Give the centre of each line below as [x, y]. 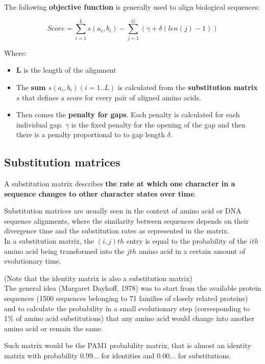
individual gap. [40, 124]
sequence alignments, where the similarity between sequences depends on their [127, 220]
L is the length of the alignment [66, 70]
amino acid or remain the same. [54, 328]
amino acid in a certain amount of [192, 251]
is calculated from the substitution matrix [188, 87]
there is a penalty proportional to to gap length [90, 134]
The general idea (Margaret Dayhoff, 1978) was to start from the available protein [133, 288]
